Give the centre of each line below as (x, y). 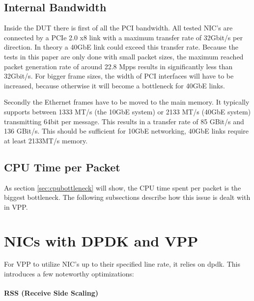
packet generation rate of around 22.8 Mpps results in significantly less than (118, 66)
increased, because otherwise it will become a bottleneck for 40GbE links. (114, 85)
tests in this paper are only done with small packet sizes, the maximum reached (124, 56)
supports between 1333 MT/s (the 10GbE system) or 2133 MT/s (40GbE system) (127, 111)
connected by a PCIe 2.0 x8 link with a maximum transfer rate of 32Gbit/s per (123, 37)
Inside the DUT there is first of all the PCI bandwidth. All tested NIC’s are (118, 28)
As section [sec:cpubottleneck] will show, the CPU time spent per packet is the (123, 187)
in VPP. (16, 206)
